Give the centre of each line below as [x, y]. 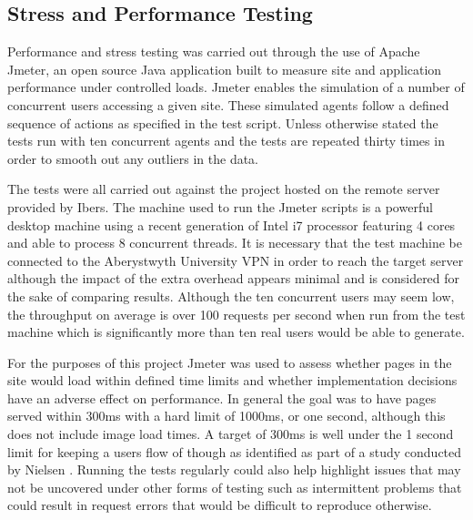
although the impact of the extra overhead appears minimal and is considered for [234, 278]
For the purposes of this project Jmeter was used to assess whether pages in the [230, 362]
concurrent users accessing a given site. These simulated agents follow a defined [228, 104]
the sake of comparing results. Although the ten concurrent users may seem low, [231, 296]
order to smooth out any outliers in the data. [133, 158]
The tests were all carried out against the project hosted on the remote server [224, 189]
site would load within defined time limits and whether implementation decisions [232, 380]
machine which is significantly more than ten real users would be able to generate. [236, 332]
